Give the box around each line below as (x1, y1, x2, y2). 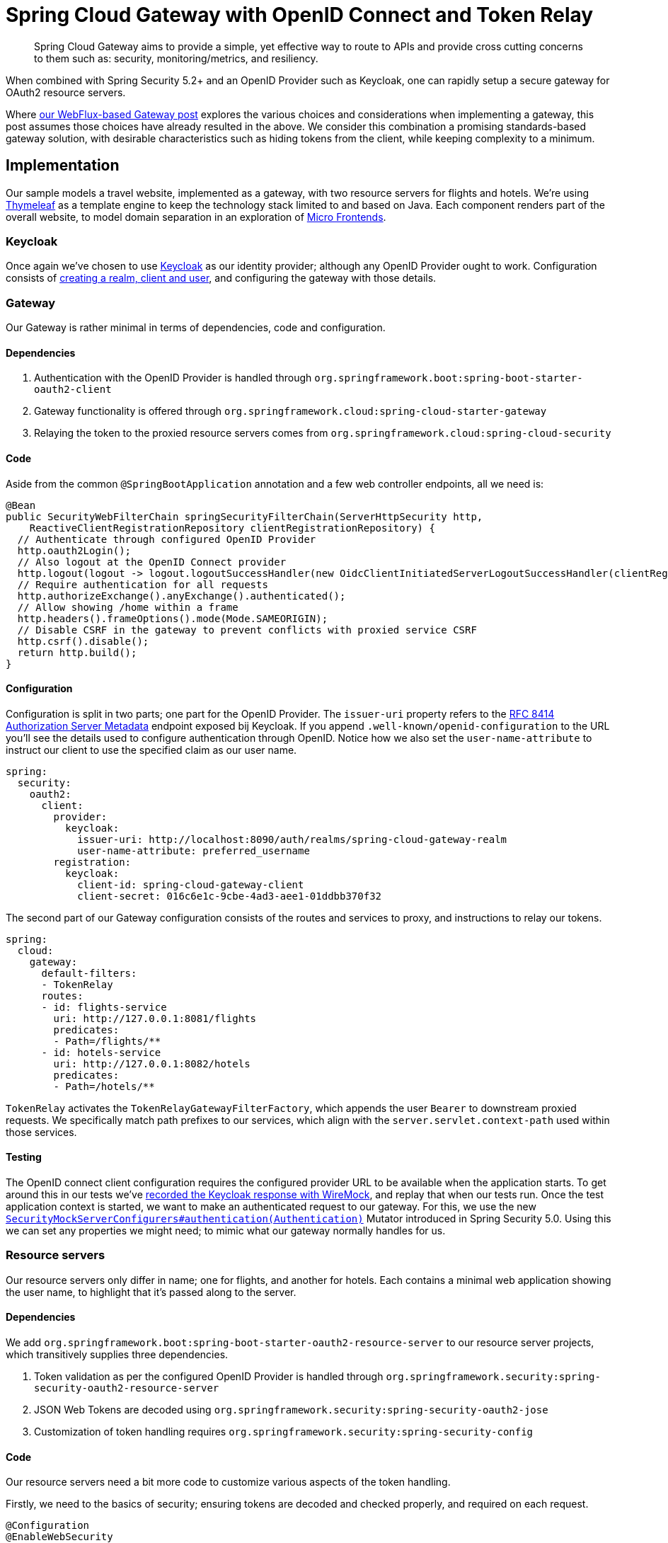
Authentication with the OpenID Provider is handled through (34, 372, 312, 384)
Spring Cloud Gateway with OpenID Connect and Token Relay (6, 3, 594, 27)
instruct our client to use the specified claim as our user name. (6, 743, 297, 756)
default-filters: (41, 967, 137, 979)
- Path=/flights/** (53, 1035, 161, 1047)
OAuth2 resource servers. (6, 86, 126, 98)
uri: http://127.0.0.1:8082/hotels (53, 1057, 250, 1069)
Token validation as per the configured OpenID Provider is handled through (34, 1370, 384, 1382)
